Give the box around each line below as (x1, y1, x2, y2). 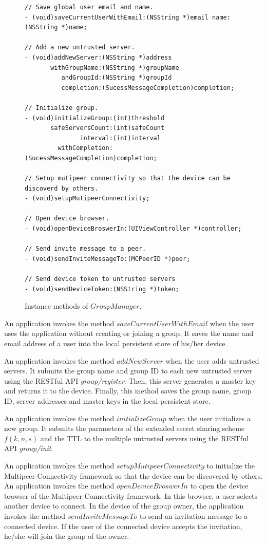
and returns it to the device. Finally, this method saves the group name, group (4, 385, 252, 396)
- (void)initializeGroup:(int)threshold (25, 114, 165, 122)
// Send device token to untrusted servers (25, 275, 176, 283)
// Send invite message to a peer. (25, 245, 146, 253)
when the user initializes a (168, 412, 251, 423)
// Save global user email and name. (25, 4, 154, 11)
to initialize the (206, 460, 255, 471)
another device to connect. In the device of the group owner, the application (4, 500, 244, 511)
